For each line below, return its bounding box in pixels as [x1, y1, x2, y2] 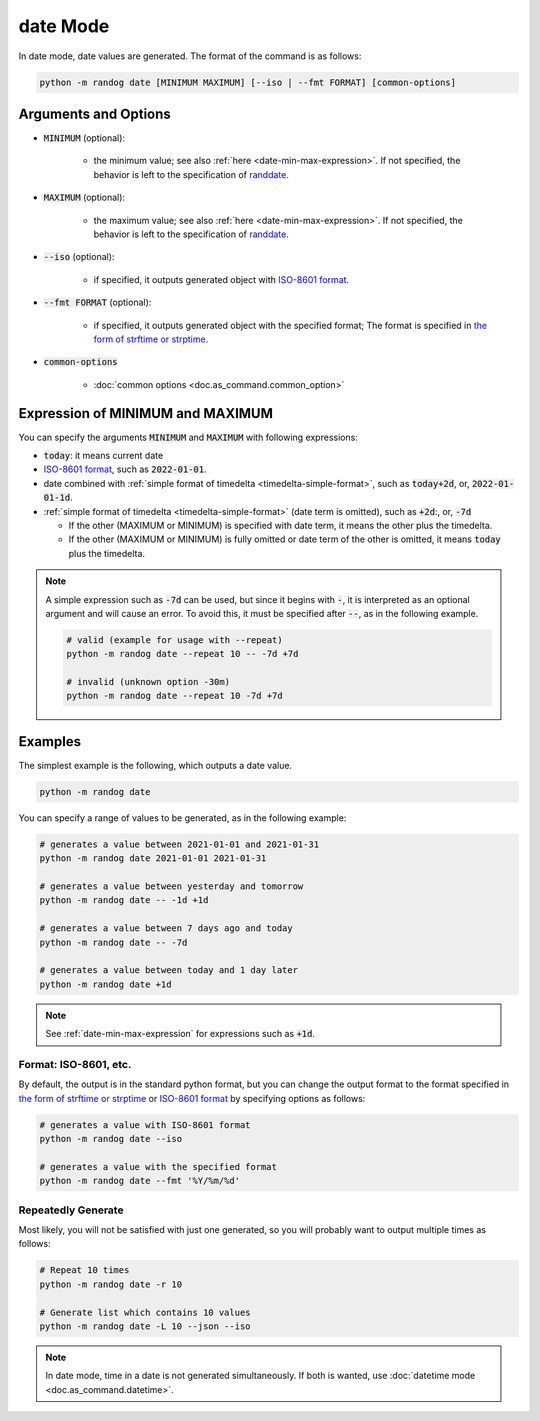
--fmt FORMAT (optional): [43, 296, 152, 309]
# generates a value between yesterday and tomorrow [39, 881, 304, 892]
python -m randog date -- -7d [39, 936, 188, 948]
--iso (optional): [43, 251, 115, 263]
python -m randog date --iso [39, 1133, 183, 1145]
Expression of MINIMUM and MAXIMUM [18, 405, 274, 422]
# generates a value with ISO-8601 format [39, 1119, 251, 1130]
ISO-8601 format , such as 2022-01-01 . [43, 463, 207, 475]
